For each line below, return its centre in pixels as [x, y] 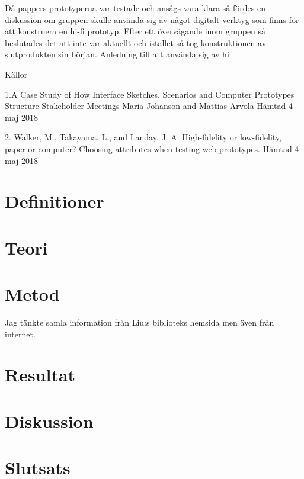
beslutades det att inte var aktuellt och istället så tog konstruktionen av [136, 42]
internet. [20, 334]
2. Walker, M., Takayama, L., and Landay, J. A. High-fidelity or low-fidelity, [143, 137]
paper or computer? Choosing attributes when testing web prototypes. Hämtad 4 [152, 148]
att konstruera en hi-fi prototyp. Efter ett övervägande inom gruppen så [135, 31]
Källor [16, 74]
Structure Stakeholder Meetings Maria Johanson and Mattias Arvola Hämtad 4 [149, 106]
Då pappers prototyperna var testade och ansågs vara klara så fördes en [135, 8]
